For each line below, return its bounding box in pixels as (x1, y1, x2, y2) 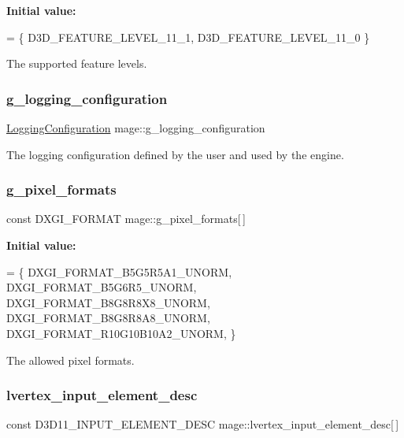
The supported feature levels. (6, 55, 147, 72)
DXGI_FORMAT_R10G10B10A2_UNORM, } (6, 325, 236, 341)
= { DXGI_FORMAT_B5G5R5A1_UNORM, (6, 263, 232, 280)
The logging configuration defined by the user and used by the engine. (6, 146, 344, 162)
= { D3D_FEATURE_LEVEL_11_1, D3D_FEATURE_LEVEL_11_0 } (6, 28, 370, 45)
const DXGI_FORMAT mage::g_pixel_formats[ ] (6, 210, 246, 227)
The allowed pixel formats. (6, 351, 135, 368)
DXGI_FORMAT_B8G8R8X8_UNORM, (6, 294, 210, 310)
